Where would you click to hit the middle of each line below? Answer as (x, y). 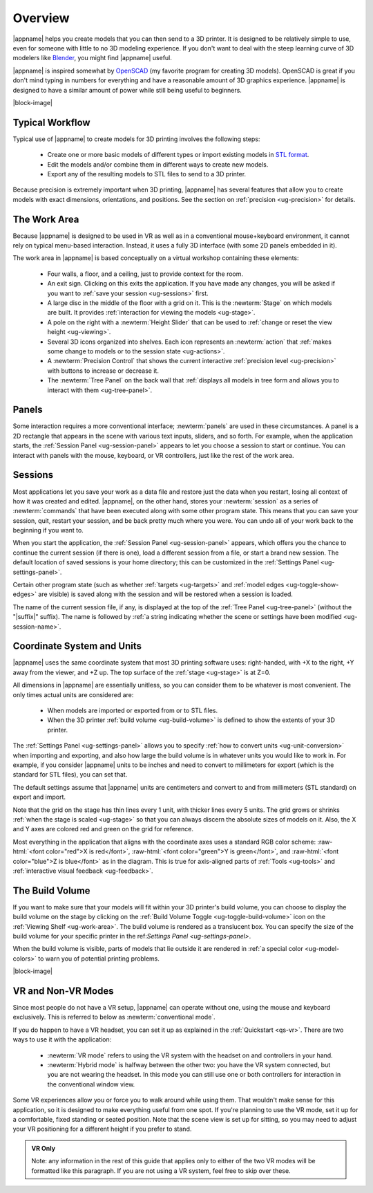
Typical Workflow (51, 122)
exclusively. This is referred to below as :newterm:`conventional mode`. (114, 1017)
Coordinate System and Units (77, 646)
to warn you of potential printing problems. (99, 959)
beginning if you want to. (48, 530)
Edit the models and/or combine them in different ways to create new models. (158, 164)
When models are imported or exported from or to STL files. (132, 711)
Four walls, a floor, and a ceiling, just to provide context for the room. (145, 274)
